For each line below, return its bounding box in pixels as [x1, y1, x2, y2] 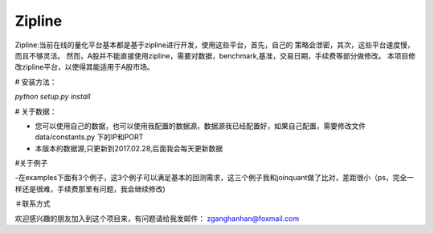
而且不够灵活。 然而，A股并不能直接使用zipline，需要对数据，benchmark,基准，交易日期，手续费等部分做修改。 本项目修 [14, 50, 416, 60]
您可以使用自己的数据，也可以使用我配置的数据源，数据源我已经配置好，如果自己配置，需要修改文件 [35, 121, 366, 131]
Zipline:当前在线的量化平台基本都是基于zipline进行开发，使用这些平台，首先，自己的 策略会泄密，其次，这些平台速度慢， [14, 40, 415, 50]
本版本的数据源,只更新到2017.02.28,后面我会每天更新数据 [35, 143, 223, 153]
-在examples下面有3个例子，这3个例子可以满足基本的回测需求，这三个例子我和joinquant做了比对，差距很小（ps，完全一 [14, 173, 414, 183]
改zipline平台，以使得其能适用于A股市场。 [14, 62, 154, 72]
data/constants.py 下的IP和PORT [35, 132, 144, 142]
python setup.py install [14, 92, 91, 102]
